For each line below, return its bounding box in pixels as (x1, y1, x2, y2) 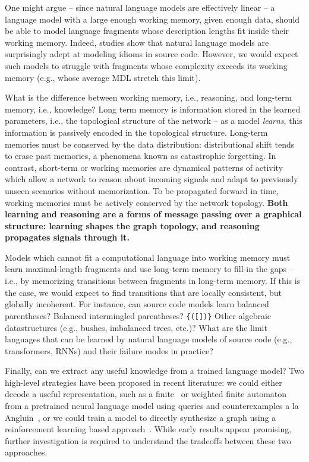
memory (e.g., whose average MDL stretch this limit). (5, 71, 201, 83)
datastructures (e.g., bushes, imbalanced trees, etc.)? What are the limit (5, 321, 267, 333)
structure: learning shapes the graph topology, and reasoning (5, 219, 260, 232)
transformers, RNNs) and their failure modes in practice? (5, 344, 213, 357)
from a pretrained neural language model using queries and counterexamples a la (5, 399, 299, 412)
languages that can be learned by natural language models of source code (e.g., (5, 333, 292, 345)
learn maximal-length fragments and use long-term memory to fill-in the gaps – (5, 263, 294, 275)
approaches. (5, 446, 48, 458)
